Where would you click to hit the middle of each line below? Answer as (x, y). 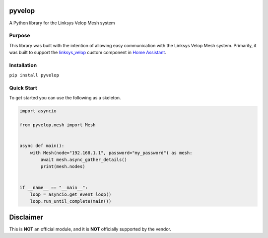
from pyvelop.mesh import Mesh (58, 125)
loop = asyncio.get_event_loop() (71, 195)
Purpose (20, 36)
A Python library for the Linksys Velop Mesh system (62, 23)
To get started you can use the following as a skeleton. (65, 98)
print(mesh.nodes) (63, 167)
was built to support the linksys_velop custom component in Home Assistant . (88, 53)
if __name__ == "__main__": (54, 187)
